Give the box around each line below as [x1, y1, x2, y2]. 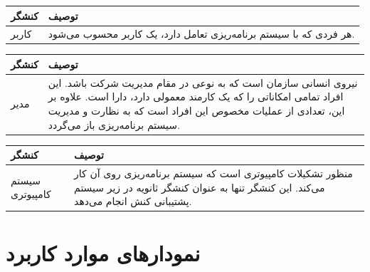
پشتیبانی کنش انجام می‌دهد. [74, 194, 192, 209]
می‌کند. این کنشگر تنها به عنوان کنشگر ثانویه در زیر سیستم [74, 179, 325, 194]
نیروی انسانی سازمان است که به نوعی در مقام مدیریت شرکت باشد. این [48, 75, 358, 90]
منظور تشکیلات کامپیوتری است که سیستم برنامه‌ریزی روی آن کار [74, 166, 353, 180]
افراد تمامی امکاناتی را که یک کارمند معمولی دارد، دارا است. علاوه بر [48, 89, 344, 104]
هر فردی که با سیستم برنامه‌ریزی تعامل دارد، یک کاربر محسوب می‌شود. [48, 26, 355, 41]
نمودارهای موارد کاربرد [6, 239, 201, 268]
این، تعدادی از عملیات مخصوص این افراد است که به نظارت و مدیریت [48, 103, 345, 117]
